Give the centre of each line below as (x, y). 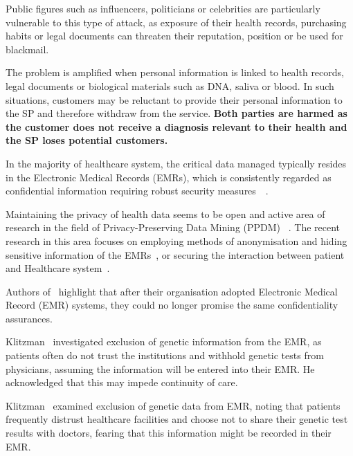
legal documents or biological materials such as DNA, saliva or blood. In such (170, 85)
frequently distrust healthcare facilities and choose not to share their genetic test (177, 419)
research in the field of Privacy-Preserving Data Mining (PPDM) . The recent (173, 227)
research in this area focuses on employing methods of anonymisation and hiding (176, 240)
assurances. (29, 318)
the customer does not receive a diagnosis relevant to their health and (176, 126)
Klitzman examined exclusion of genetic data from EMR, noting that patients (173, 405)
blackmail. (27, 49)
